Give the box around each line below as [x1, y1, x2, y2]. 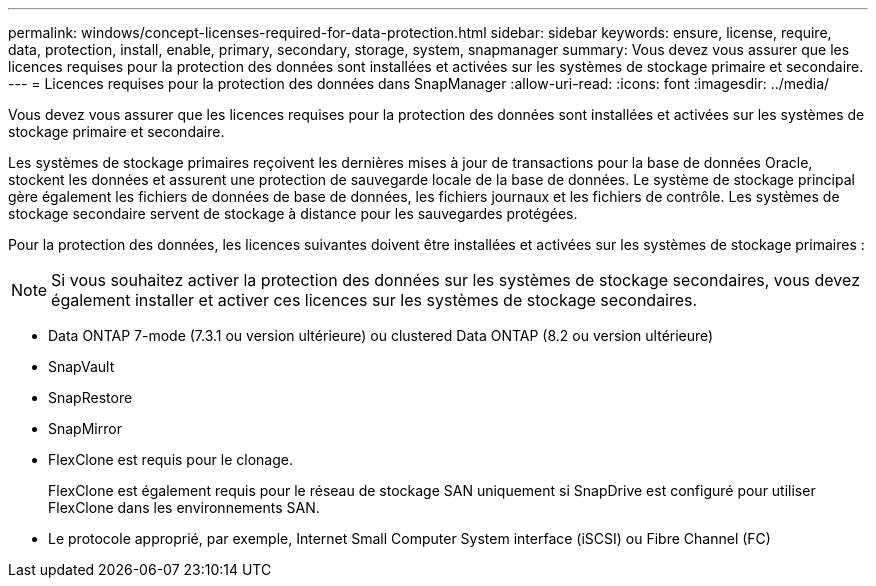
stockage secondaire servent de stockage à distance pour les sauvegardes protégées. [8, 205, 578, 222]
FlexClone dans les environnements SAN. [48, 499, 320, 516]
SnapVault [48, 358, 115, 375]
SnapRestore [48, 389, 133, 406]
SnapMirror [48, 420, 122, 437]
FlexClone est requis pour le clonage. [48, 451, 294, 468]
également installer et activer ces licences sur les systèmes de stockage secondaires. [51, 290, 698, 310]
